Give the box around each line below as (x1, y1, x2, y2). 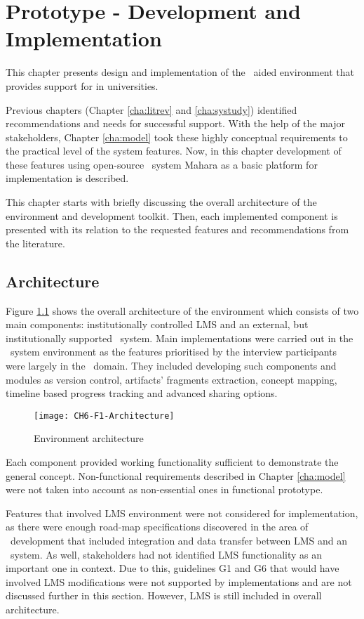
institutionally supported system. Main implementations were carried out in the (6, 330, 353, 345)
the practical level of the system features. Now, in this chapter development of (6, 143, 342, 158)
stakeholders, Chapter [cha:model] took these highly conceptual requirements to (6, 129, 348, 144)
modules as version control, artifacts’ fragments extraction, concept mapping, (6, 372, 337, 386)
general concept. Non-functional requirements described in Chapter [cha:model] (6, 468, 346, 483)
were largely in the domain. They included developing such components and (6, 358, 337, 373)
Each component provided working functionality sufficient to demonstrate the (6, 455, 339, 469)
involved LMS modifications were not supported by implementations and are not (6, 574, 352, 589)
